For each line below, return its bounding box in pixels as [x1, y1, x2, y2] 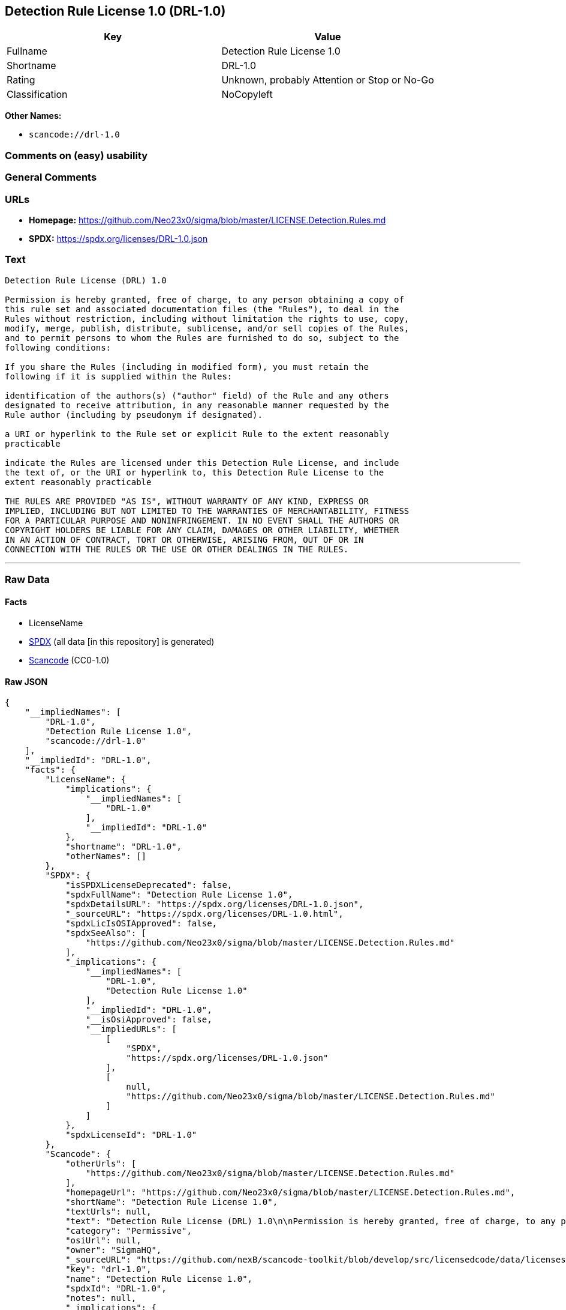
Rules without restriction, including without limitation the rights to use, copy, [5, 313, 410, 324]
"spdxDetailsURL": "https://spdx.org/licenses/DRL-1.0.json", [65, 899, 364, 910]
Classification [7, 88, 68, 101]
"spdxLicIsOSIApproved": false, [65, 919, 218, 929]
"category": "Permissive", [65, 1226, 192, 1236]
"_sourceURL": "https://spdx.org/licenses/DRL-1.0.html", [65, 909, 344, 919]
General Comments [5, 171, 97, 184]
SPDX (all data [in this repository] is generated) [29, 636, 215, 647]
